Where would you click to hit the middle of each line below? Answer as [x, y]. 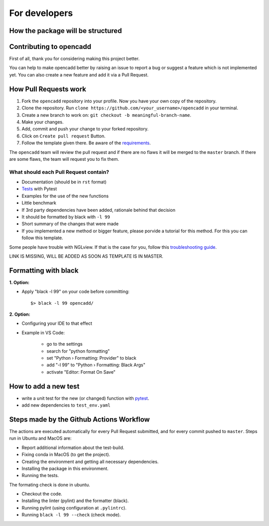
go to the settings [65, 344]
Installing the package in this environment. [65, 468]
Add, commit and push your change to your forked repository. [85, 129]
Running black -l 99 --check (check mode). [71, 515]
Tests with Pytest [39, 189]
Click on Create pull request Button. [64, 136]
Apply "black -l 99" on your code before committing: [75, 292]
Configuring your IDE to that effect [57, 323]
